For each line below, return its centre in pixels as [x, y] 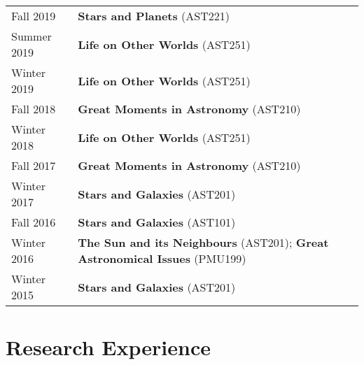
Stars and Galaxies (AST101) [157, 222]
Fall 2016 [34, 222]
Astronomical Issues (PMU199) [162, 258]
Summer [31, 36]
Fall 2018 [34, 109]
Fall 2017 [34, 165]
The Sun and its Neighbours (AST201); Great [203, 242]
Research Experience [108, 347]
